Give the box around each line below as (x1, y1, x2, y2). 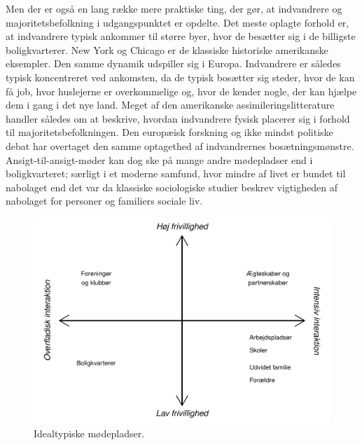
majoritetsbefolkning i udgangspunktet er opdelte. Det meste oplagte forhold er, (6, 15, 349, 29)
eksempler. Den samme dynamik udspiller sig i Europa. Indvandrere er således (6, 56, 341, 71)
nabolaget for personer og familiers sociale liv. (6, 193, 203, 208)
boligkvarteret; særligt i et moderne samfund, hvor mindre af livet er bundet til (6, 166, 346, 181)
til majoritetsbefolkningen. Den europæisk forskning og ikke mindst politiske (6, 125, 333, 139)
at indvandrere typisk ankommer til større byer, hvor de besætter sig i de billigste (6, 29, 356, 43)
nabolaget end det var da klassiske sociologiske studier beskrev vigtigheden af (6, 179, 337, 194)
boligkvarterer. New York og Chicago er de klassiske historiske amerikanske (6, 42, 328, 57)
